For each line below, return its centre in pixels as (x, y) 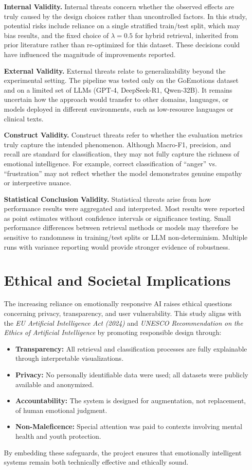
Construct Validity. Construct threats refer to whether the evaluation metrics (123, 135)
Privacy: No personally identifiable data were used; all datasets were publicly (132, 374)
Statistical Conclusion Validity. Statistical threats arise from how (108, 199)
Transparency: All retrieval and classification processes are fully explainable (131, 348)
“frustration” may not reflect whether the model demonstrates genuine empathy (123, 173)
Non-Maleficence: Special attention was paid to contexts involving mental (129, 426)
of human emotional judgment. (61, 410)
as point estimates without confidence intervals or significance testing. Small (117, 218)
